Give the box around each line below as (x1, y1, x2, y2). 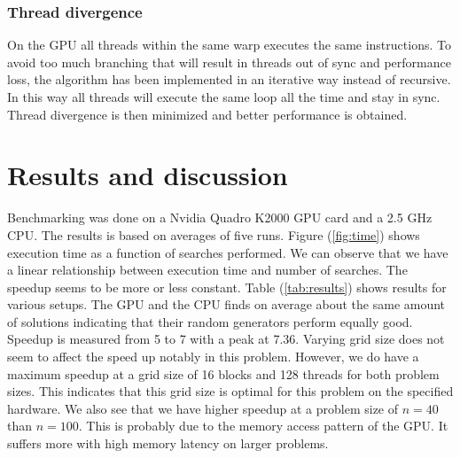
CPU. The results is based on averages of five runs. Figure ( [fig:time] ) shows (7, 225, 420, 244)
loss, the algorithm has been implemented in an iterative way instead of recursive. (7, 70, 451, 89)
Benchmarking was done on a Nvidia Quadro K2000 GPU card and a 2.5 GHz (7, 208, 433, 227)
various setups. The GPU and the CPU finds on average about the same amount (7, 295, 446, 314)
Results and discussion (7, 157, 288, 193)
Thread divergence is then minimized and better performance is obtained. (7, 105, 408, 123)
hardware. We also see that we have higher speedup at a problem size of (7, 399, 399, 417)
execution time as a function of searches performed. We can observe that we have (7, 243, 448, 261)
